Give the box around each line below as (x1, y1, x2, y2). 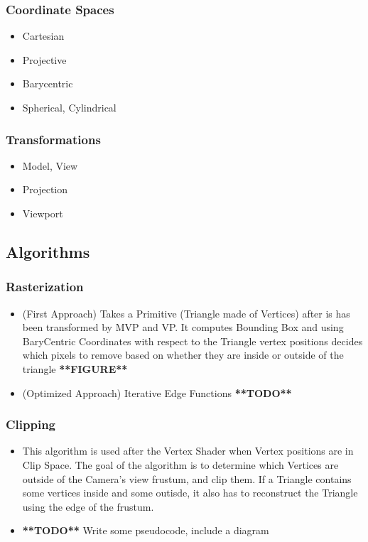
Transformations (6, 130, 101, 148)
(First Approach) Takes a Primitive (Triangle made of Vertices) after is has (22, 305, 350, 320)
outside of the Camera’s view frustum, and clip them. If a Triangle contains (22, 471, 352, 486)
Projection (22, 182, 68, 197)
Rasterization (6, 278, 84, 296)
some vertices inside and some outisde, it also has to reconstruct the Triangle (22, 485, 358, 500)
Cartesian (22, 28, 65, 43)
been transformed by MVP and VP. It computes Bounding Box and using (22, 320, 344, 335)
